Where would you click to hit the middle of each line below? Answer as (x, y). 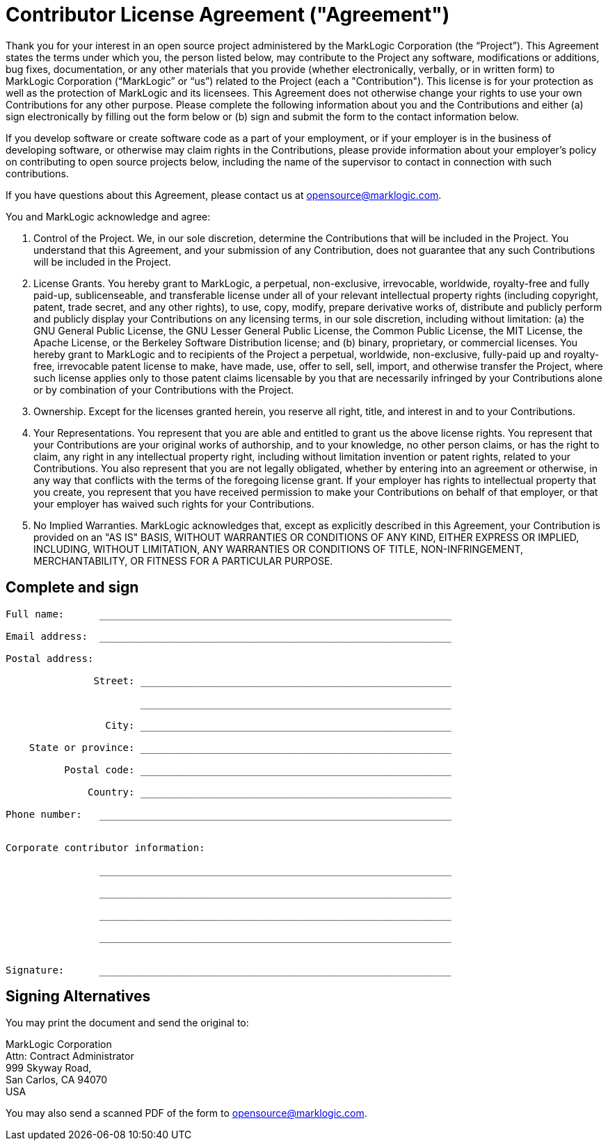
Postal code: (99, 769)
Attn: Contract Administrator (70, 1056)
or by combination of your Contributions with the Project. (164, 389)
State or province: (82, 747)
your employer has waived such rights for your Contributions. (174, 503)
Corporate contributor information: (105, 847)
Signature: (35, 970)
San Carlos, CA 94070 (57, 1080)
